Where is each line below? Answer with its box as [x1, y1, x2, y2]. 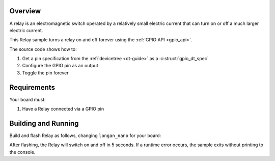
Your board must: [9, 96, 46, 102]
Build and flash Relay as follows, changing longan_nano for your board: [9, 132, 161, 139]
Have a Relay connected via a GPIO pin [22, 106, 104, 112]
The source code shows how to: [9, 46, 77, 52]
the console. [9, 149, 36, 155]
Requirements [9, 83, 56, 92]
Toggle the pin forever [22, 69, 69, 76]
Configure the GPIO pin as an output [22, 63, 99, 69]
